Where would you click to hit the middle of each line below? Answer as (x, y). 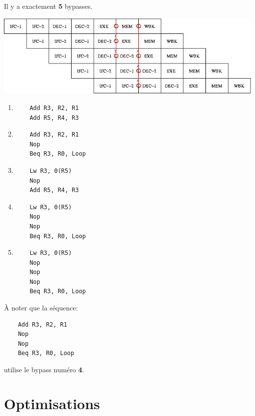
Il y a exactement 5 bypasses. (48, 6)
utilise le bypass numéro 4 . (44, 370)
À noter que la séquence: (41, 308)
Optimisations (52, 403)
